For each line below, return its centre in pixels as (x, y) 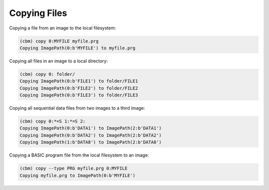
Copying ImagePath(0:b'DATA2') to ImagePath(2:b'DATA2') (91, 135)
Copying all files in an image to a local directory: (59, 61)
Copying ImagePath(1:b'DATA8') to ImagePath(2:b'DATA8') (91, 142)
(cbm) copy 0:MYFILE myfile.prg (59, 41)
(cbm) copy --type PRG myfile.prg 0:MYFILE (74, 169)
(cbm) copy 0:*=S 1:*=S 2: (53, 121)
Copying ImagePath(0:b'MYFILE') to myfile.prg (77, 48)
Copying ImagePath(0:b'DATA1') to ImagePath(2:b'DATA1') (91, 128)
